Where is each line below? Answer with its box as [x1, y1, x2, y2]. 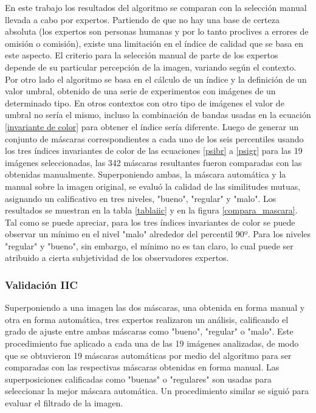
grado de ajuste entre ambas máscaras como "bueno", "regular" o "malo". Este [5, 325, 294, 338]
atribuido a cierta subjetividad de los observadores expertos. [5, 251, 229, 264]
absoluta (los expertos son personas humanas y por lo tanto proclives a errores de [5, 25, 309, 38]
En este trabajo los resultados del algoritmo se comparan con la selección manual [5, 1, 307, 13]
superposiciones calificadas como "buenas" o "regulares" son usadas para [5, 372, 272, 385]
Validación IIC [5, 277, 78, 292]
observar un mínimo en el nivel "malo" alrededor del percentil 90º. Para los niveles [5, 227, 311, 240]
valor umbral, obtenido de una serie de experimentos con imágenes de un [5, 85, 276, 97]
